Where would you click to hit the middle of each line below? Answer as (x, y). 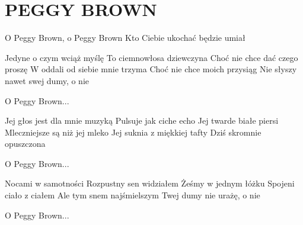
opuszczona (25, 144)
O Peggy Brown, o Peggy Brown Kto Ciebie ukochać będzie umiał (125, 38)
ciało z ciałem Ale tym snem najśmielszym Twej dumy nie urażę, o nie (133, 195)
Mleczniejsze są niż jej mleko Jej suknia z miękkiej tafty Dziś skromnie (133, 132)
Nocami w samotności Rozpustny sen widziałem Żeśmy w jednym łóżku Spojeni (150, 183)
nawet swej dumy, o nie (47, 80)
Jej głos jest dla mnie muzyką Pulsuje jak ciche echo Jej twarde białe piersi (142, 120)
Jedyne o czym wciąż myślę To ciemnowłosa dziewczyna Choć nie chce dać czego (151, 57)
